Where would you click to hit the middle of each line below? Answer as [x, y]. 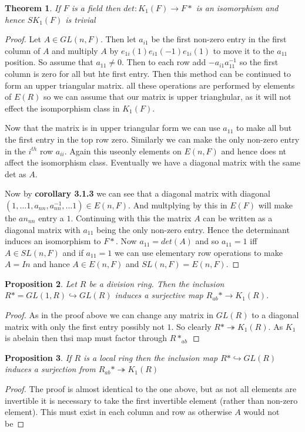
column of [23, 50]
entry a [51, 217]
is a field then [96, 8]
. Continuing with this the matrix [131, 217]
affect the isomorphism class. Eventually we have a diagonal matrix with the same [153, 162]
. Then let [118, 39]
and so [207, 241]
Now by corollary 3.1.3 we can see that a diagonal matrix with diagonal [138, 193]
